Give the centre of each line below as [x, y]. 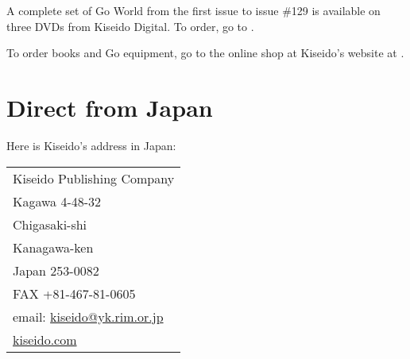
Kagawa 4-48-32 [57, 201]
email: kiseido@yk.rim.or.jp [88, 316]
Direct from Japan [110, 107]
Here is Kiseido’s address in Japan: [91, 145]
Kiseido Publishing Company [94, 178]
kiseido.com [45, 339]
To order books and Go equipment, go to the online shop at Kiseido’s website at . [205, 53]
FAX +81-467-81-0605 [74, 293]
